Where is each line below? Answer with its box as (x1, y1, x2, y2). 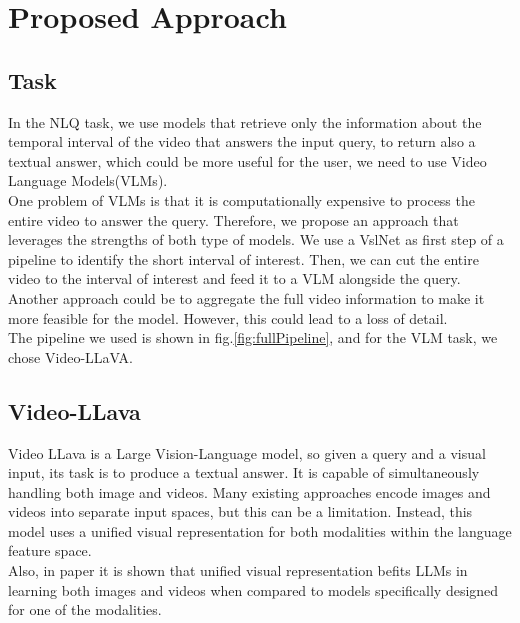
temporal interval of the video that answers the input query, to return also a (8, 131, 476, 152)
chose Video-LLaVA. (8, 346, 133, 367)
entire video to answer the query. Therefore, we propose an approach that (8, 209, 459, 230)
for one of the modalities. (8, 599, 162, 620)
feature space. (8, 540, 92, 561)
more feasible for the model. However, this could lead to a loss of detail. (8, 307, 448, 328)
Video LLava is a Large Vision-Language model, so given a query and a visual (8, 442, 486, 463)
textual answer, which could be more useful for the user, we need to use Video (8, 150, 487, 171)
